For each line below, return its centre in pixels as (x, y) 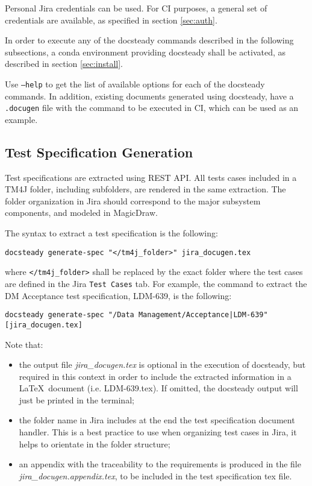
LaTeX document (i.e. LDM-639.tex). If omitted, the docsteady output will (158, 388)
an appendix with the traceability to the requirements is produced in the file (160, 464)
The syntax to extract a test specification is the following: (111, 233)
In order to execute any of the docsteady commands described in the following (149, 40)
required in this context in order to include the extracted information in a (155, 376)
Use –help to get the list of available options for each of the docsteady (135, 84)
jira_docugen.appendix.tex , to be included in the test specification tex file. (155, 475)
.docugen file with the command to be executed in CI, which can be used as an (152, 108)
